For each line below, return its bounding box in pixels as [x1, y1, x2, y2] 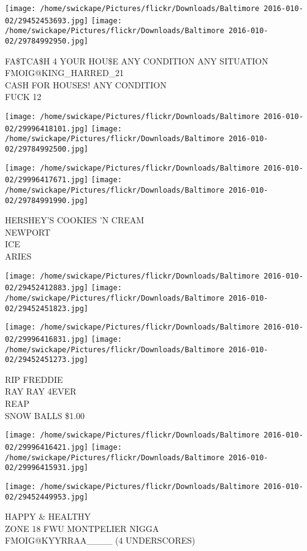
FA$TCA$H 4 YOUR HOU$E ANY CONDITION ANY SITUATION [5, 54, 268, 67]
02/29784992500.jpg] [5, 144, 89, 153]
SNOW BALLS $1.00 [5, 409, 85, 422]
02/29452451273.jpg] [5, 355, 89, 364]
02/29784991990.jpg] [5, 196, 89, 205]
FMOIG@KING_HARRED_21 [5, 66, 124, 79]
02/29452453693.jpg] [5, 16, 89, 25]
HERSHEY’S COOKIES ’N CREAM [5, 214, 145, 226]
